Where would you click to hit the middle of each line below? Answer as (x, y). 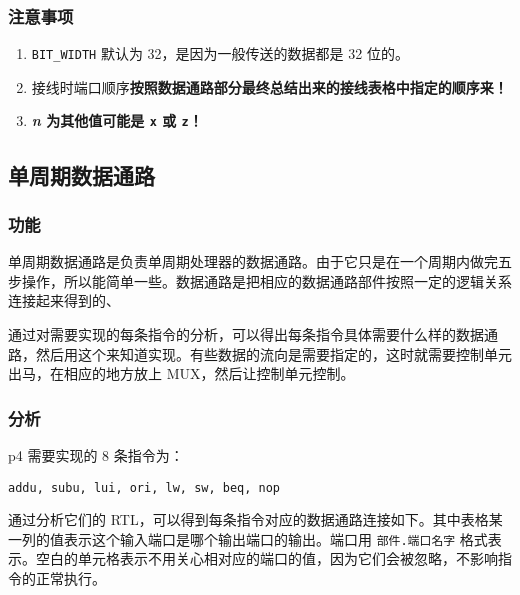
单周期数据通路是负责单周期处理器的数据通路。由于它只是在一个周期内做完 (253, 261)
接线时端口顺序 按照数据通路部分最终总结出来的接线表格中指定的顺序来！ (269, 86)
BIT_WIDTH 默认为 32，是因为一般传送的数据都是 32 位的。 (220, 53)
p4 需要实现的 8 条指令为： (96, 454)
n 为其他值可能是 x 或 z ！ (117, 120)
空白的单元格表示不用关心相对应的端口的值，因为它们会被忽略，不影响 (266, 558)
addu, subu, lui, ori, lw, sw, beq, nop (144, 487)
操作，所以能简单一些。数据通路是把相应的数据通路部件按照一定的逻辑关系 (266, 280)
